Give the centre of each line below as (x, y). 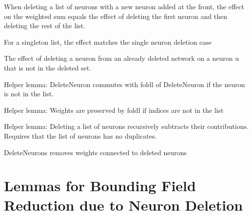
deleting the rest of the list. (45, 26)
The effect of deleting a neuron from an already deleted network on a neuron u (122, 58)
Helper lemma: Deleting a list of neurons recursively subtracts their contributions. (126, 126)
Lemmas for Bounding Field (100, 186)
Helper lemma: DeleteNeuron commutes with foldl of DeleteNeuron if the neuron (125, 84)
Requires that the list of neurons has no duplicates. (80, 135)
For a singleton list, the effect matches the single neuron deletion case (108, 42)
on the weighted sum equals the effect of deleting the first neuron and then (116, 16)
